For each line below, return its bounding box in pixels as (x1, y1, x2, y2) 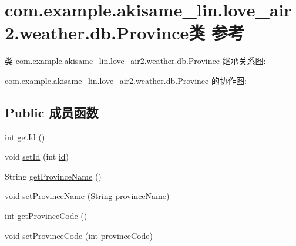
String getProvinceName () (5, 170, 102, 182)
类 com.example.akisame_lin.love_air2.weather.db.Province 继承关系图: (5, 55, 266, 67)
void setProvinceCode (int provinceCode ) (5, 229, 153, 241)
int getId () (5, 130, 45, 143)
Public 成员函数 (5, 103, 99, 121)
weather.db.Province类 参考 (19, 21, 244, 45)
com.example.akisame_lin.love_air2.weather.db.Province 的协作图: (5, 74, 247, 86)
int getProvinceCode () (5, 210, 88, 222)
